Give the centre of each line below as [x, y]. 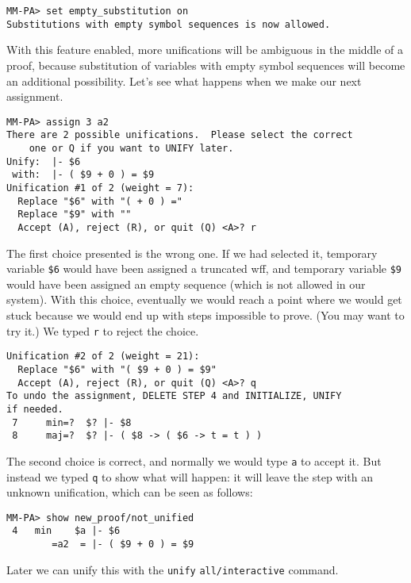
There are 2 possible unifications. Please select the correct [180, 135]
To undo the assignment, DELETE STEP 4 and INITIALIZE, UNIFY [174, 396]
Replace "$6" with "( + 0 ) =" [100, 201]
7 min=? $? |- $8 [72, 422]
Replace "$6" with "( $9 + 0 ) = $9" [117, 369]
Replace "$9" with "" [75, 215]
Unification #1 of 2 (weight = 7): [100, 188]
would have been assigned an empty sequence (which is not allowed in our [186, 284]
